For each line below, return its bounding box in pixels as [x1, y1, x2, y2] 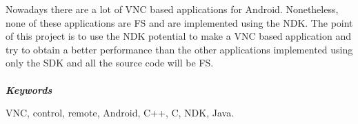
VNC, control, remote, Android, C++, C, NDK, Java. [6, 106, 235, 120]
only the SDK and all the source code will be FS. [6, 55, 214, 70]
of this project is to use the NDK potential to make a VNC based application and [6, 29, 352, 43]
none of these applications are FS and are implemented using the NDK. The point [6, 15, 353, 29]
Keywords [6, 82, 52, 97]
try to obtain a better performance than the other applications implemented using [6, 42, 353, 56]
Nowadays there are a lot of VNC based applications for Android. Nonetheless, [6, 2, 339, 16]
